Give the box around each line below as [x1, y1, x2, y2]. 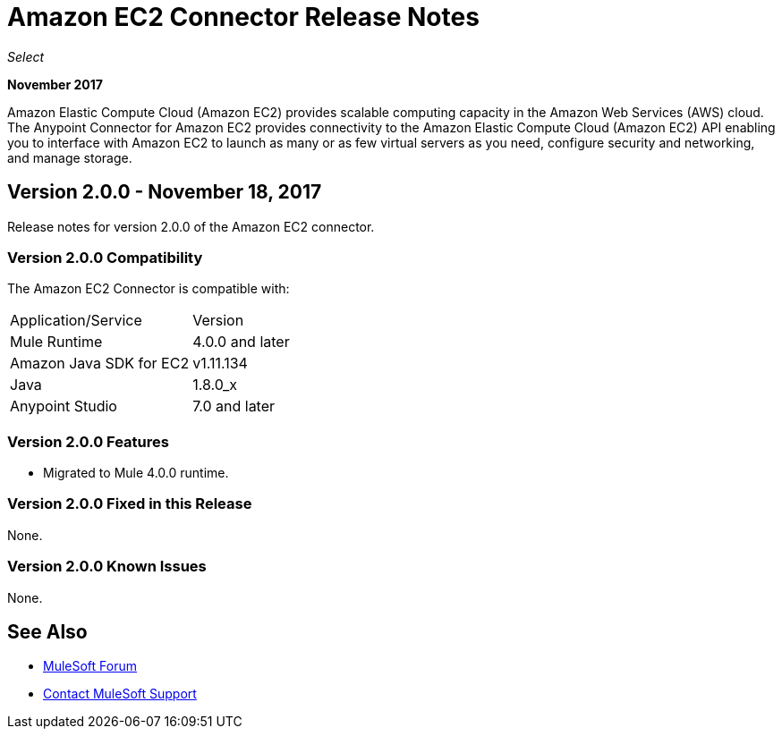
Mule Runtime [10, 333, 103, 351]
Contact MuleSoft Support [43, 686, 197, 702]
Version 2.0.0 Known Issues [7, 557, 207, 576]
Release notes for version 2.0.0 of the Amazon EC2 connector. [7, 218, 375, 234]
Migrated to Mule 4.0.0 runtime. [43, 465, 229, 481]
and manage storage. [7, 149, 132, 165]
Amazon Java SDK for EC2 [10, 354, 190, 373]
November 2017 [7, 76, 103, 92]
